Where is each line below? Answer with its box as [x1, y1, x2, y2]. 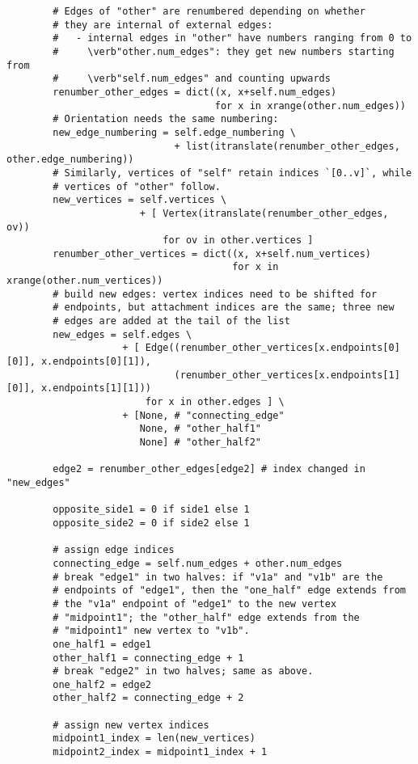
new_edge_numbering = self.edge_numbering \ [53, 126, 296, 138]
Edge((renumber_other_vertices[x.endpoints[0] [145, 342, 400, 354]
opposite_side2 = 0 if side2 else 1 [53, 517, 250, 529]
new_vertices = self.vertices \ [53, 194, 227, 206]
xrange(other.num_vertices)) [6, 275, 163, 287]
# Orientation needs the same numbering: [53, 113, 279, 125]
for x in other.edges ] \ [145, 396, 285, 408]
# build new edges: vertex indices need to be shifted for [53, 288, 378, 300]
